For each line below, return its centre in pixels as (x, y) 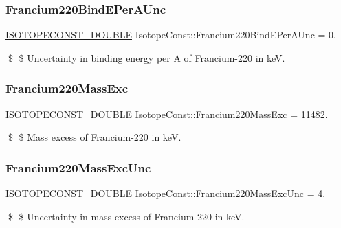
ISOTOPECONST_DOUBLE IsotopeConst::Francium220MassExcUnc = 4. (166, 193)
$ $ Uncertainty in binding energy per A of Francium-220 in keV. (146, 57)
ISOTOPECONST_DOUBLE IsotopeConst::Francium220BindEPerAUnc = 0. (171, 35)
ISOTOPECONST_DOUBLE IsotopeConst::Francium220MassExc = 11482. (167, 114)
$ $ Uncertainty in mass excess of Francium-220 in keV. (126, 216)
